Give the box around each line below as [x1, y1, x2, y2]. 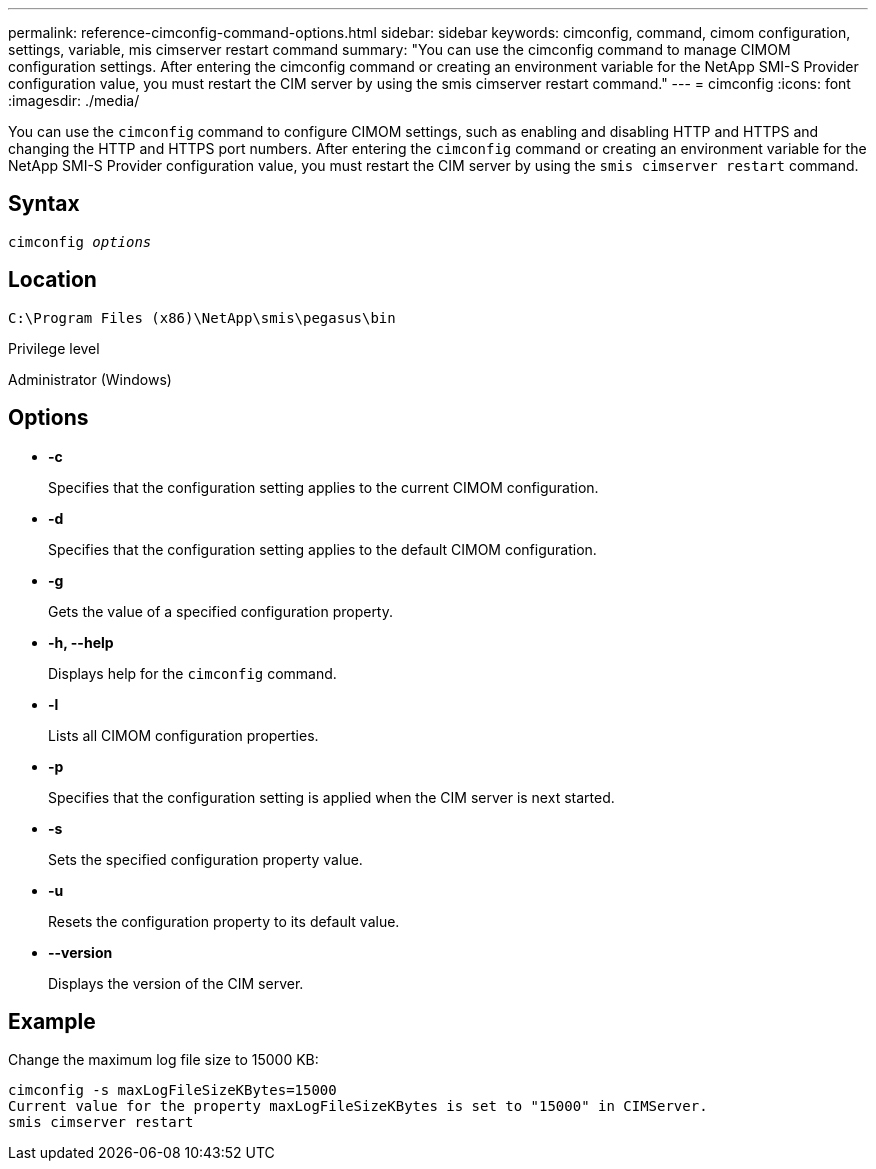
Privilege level [8, 339, 100, 357]
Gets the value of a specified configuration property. [48, 602, 394, 620]
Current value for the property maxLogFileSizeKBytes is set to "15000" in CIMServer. [8, 1098, 708, 1115]
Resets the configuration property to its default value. [48, 912, 400, 930]
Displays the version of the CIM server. [48, 974, 304, 992]
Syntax [8, 191, 80, 217]
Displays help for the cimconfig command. [48, 664, 337, 682]
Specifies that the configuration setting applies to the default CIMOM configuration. [48, 540, 597, 558]
